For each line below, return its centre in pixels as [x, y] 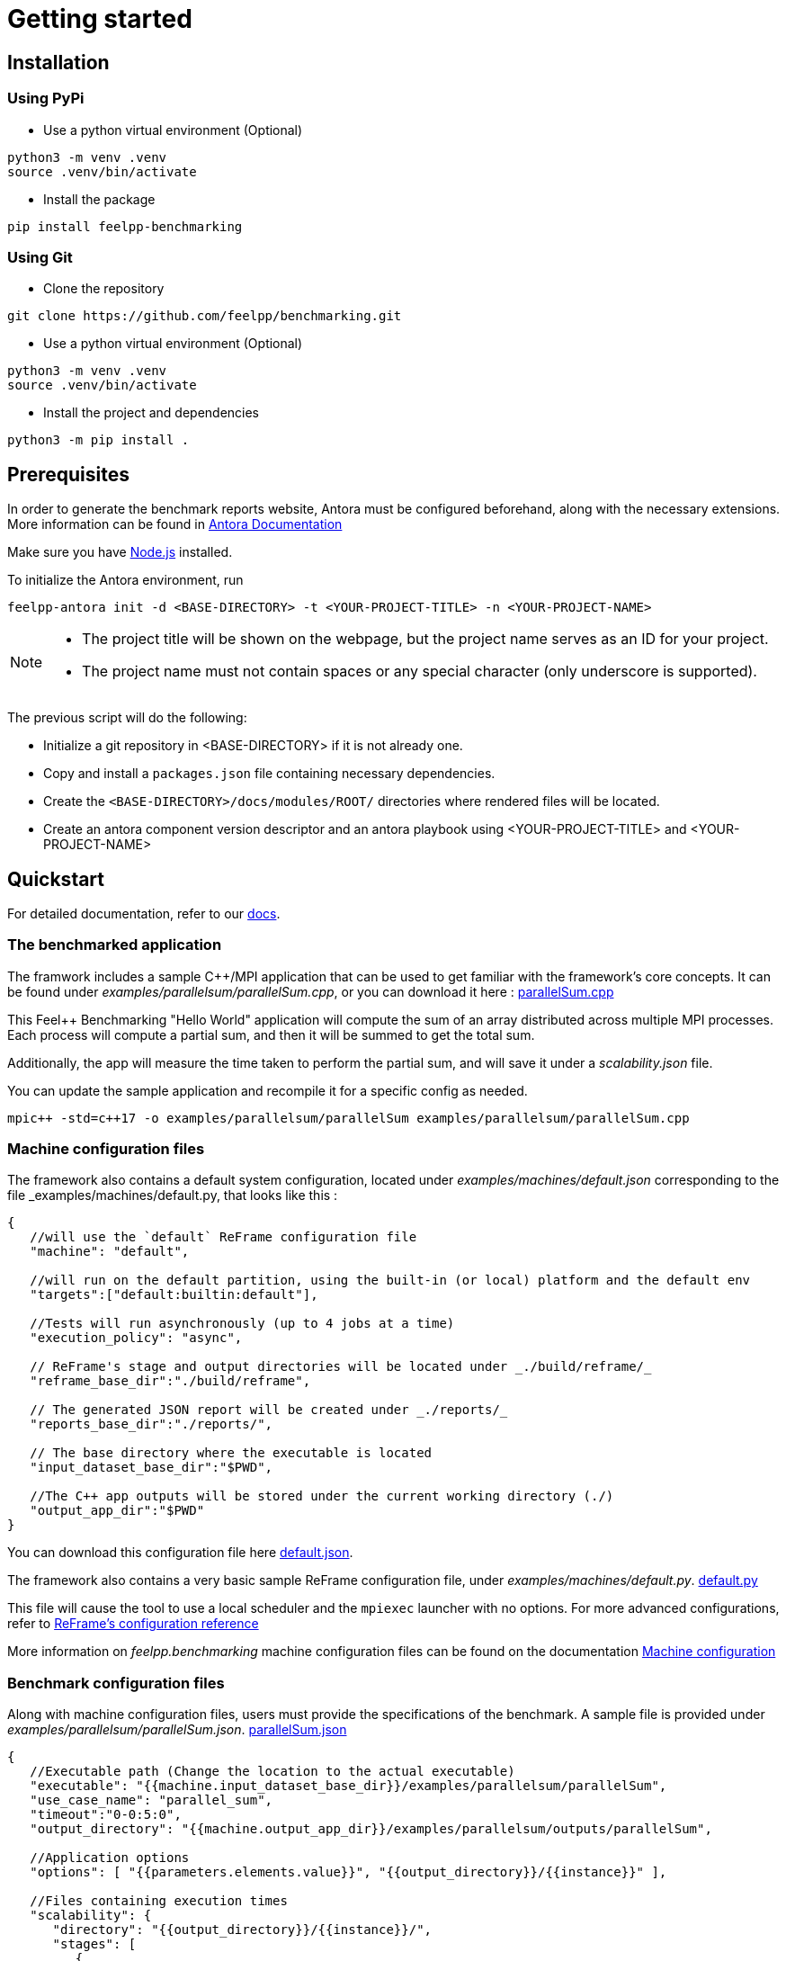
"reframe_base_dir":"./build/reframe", [170, 1381]
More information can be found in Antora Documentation [175, 524]
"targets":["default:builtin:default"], [174, 1295]
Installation [58, 62]
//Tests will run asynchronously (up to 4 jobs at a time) [242, 1324]
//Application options [110, 1858]
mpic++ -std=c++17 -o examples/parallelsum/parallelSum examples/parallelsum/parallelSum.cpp [348, 1118]
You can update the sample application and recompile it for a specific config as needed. [268, 1090]
